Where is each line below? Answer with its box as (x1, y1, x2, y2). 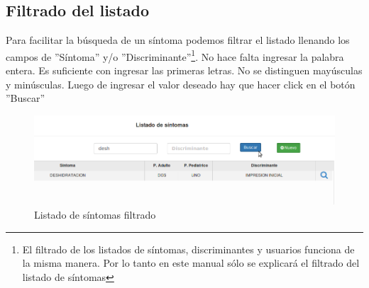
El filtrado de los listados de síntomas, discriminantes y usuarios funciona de (22, 241, 355, 256)
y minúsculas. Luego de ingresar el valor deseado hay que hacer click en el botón (6, 76, 356, 91)
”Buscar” (6, 91, 45, 105)
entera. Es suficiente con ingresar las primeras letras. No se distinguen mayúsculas (6, 63, 363, 78)
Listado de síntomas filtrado (34, 207, 156, 222)
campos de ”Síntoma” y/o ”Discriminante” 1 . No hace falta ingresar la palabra (6, 47, 344, 64)
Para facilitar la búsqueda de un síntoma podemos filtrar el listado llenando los (6, 33, 350, 47)
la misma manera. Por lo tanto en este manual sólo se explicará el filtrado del (22, 255, 360, 270)
